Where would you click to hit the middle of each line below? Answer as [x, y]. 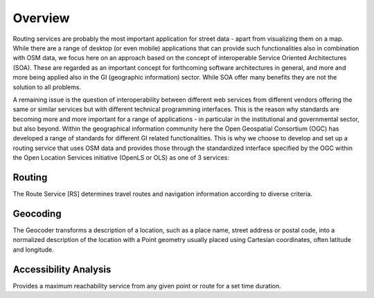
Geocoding [37, 213]
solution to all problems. [47, 87]
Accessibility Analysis [62, 269]
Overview [41, 18]
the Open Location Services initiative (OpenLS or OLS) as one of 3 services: [121, 158]
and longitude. [34, 250]
